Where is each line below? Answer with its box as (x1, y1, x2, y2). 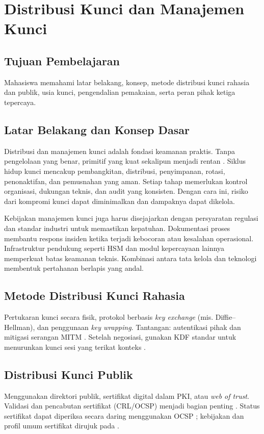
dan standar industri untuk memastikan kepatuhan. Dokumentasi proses (4, 222, 230, 233)
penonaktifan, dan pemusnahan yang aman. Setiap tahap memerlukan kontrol (4, 175, 248, 186)
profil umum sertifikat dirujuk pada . (4, 420, 119, 431)
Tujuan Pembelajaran (4, 53, 120, 68)
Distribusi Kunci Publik (4, 366, 133, 382)
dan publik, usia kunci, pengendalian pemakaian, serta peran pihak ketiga (4, 87, 235, 97)
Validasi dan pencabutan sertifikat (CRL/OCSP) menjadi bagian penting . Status (4, 400, 260, 411)
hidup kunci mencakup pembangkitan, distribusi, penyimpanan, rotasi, (4, 165, 225, 176)
